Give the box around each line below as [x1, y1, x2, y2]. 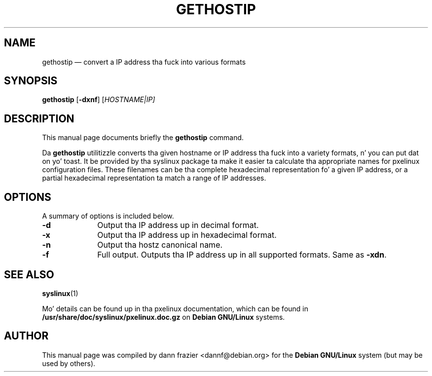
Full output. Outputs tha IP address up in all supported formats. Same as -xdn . [97, 250, 387, 260]
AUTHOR [4, 330, 49, 342]
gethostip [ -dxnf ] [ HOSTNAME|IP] [42, 95, 155, 104]
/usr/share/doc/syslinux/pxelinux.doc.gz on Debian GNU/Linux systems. [42, 312, 285, 321]
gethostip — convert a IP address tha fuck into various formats [42, 57, 246, 66]
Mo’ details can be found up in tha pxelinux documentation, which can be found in [42, 304, 308, 313]
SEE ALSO [4, 268, 54, 281]
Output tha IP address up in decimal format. [97, 220, 259, 230]
